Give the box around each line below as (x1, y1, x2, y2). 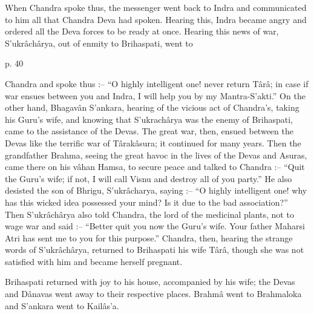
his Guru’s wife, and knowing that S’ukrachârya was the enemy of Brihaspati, (5, 113, 293, 125)
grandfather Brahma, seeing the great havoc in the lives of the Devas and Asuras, (5, 148, 307, 161)
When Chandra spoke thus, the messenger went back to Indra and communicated (5, 1, 307, 13)
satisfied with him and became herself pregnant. (5, 255, 183, 267)
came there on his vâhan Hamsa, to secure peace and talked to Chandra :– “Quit (5, 160, 305, 173)
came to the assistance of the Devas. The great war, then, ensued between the (5, 125, 293, 137)
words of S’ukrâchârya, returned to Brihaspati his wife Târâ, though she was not (5, 243, 304, 256)
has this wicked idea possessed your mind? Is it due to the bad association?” (5, 195, 288, 208)
